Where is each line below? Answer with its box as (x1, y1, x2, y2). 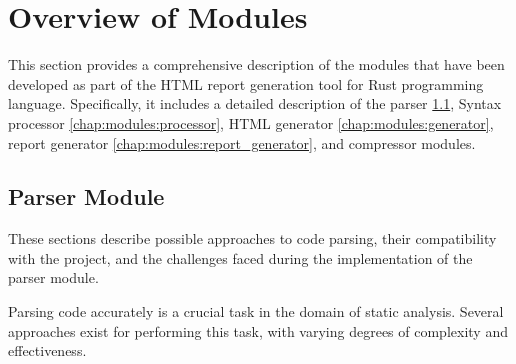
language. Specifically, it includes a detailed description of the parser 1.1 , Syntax (8, 93, 502, 114)
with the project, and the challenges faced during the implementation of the (8, 247, 473, 268)
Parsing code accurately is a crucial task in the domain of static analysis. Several (8, 301, 504, 322)
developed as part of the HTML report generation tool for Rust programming (8, 73, 484, 94)
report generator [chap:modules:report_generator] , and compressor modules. (8, 132, 476, 153)
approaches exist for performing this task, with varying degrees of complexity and (8, 320, 508, 341)
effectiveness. (8, 340, 87, 361)
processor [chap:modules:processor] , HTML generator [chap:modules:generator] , (8, 112, 494, 133)
